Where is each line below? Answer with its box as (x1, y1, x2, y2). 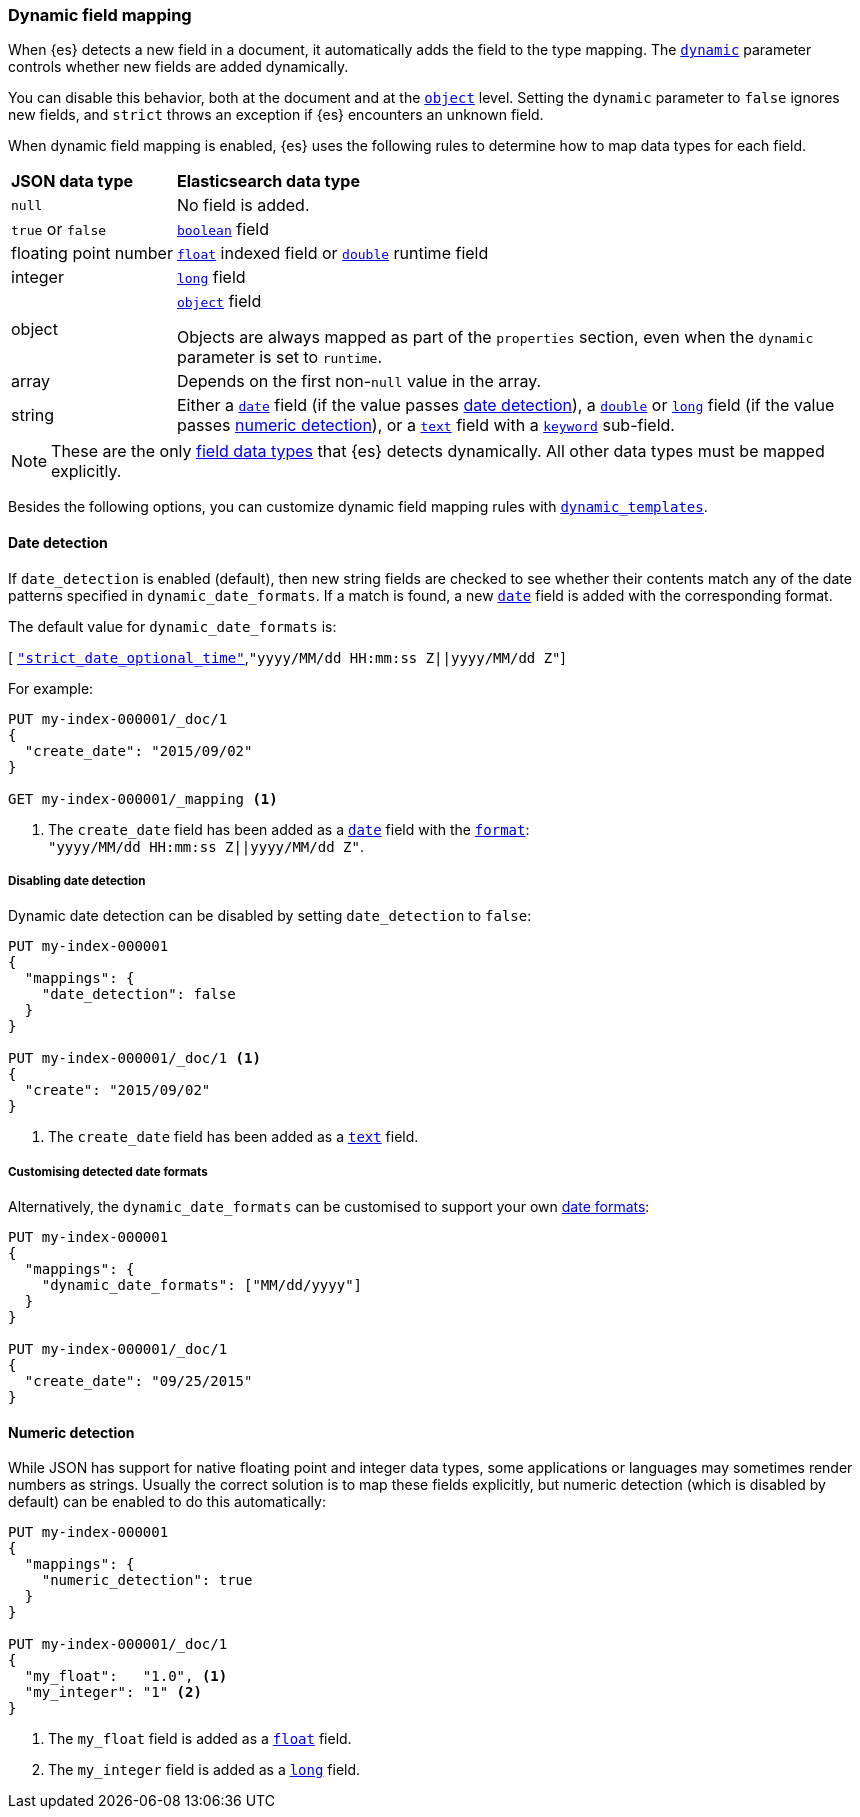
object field (176, 291, 262, 312)
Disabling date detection (8, 873, 146, 888)
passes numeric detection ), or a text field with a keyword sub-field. (176, 415, 675, 436)
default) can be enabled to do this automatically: (8, 1493, 326, 1511)
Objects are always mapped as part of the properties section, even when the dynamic (176, 327, 814, 348)
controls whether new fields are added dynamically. (8, 58, 349, 76)
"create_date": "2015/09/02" (24, 742, 253, 759)
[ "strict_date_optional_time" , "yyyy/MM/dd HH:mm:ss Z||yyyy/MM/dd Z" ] (8, 648, 566, 666)
